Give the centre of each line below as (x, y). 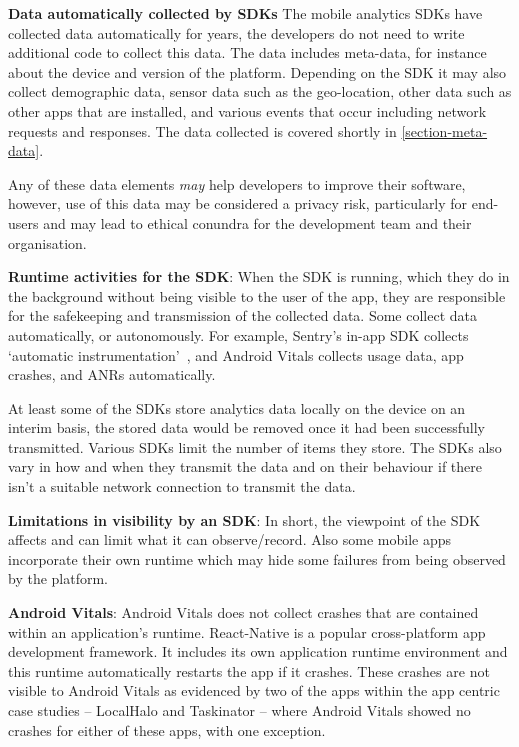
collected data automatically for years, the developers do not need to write (236, 32)
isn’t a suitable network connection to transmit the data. (182, 486)
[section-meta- (444, 130)
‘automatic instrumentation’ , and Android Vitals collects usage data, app (236, 354)
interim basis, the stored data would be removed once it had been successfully (246, 427)
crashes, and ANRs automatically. (112, 374)
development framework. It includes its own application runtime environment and (258, 651)
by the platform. (58, 578)
